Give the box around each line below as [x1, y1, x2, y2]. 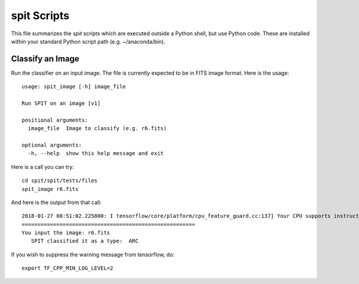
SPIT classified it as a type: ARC [31, 237, 139, 245]
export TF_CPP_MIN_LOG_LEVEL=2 [22, 265, 114, 271]
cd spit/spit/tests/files [22, 177, 98, 184]
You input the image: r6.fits [22, 230, 111, 236]
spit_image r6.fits [22, 186, 79, 192]
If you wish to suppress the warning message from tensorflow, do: [11, 251, 175, 258]
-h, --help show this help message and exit [28, 150, 164, 157]
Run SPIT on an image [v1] [22, 100, 101, 107]
